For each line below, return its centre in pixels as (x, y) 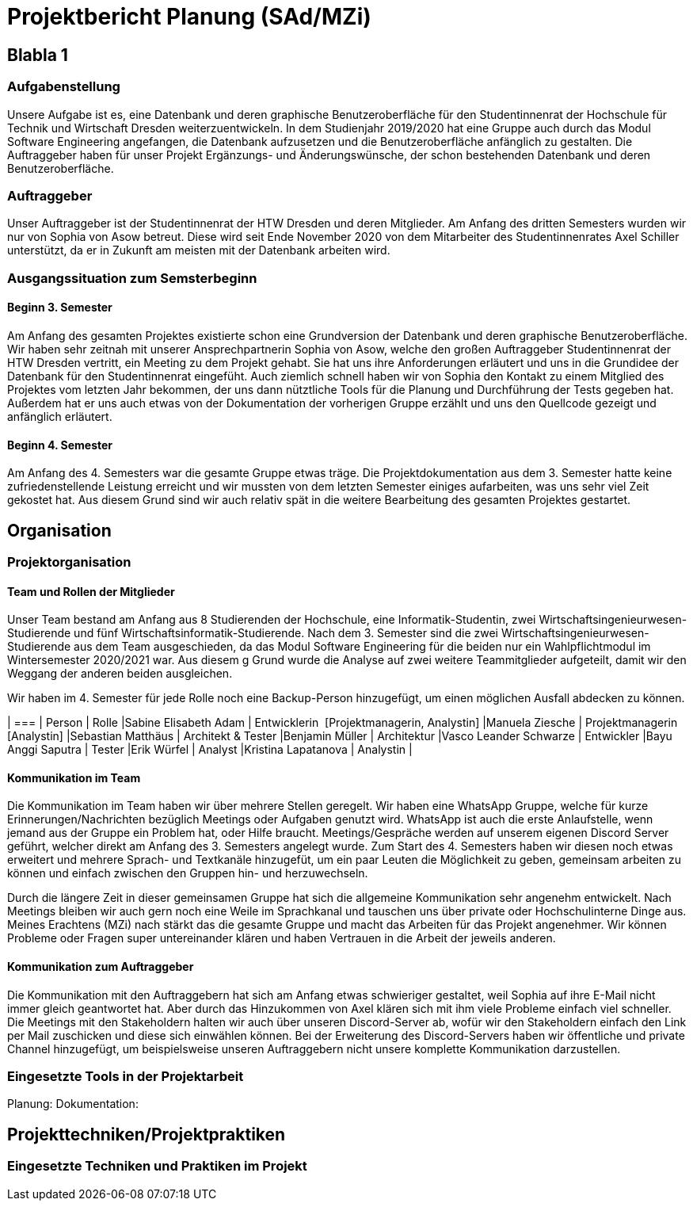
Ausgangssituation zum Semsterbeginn (132, 278)
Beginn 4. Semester (60, 445)
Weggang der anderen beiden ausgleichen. (120, 674)
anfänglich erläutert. (60, 416)
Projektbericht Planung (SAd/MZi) (189, 17)
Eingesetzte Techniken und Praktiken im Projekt (157, 1166)
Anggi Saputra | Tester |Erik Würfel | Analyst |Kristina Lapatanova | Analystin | (210, 750)
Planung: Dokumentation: (73, 1104)
